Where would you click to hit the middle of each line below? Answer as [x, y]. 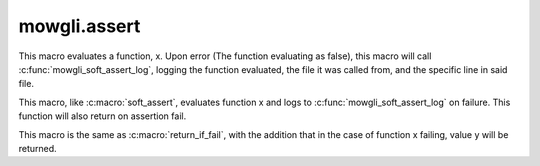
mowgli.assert [79, 26]
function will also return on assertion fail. [102, 116]
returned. [37, 148]
